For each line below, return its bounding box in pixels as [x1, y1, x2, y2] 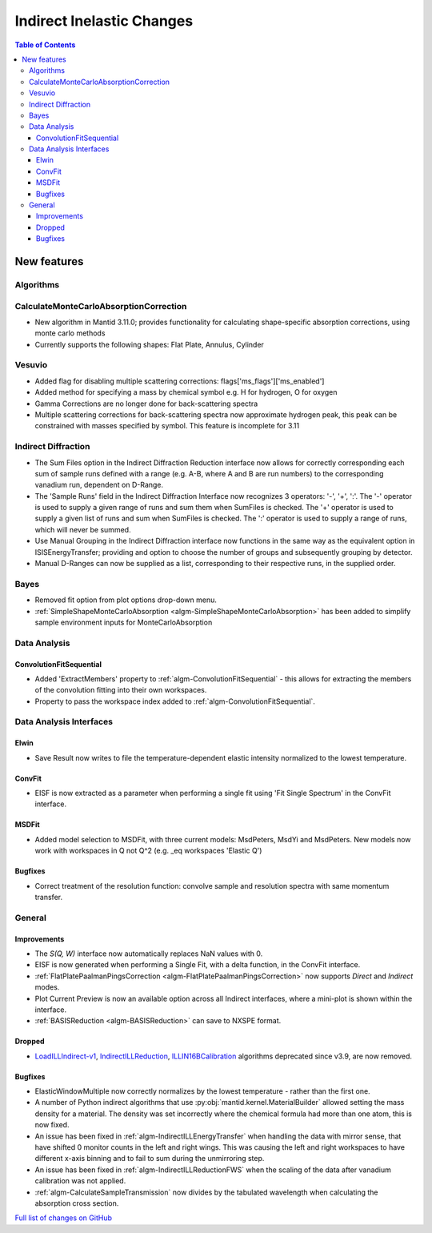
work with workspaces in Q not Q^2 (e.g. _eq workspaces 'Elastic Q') [34, 845, 262, 856]
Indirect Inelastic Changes [14, 12, 194, 30]
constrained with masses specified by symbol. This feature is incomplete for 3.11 [34, 421, 300, 431]
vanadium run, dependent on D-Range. [34, 480, 164, 490]
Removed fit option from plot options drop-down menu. [34, 595, 218, 604]
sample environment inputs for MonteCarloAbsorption [34, 617, 213, 627]
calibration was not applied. [34, 1176, 126, 1186]
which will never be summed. [34, 524, 131, 534]
